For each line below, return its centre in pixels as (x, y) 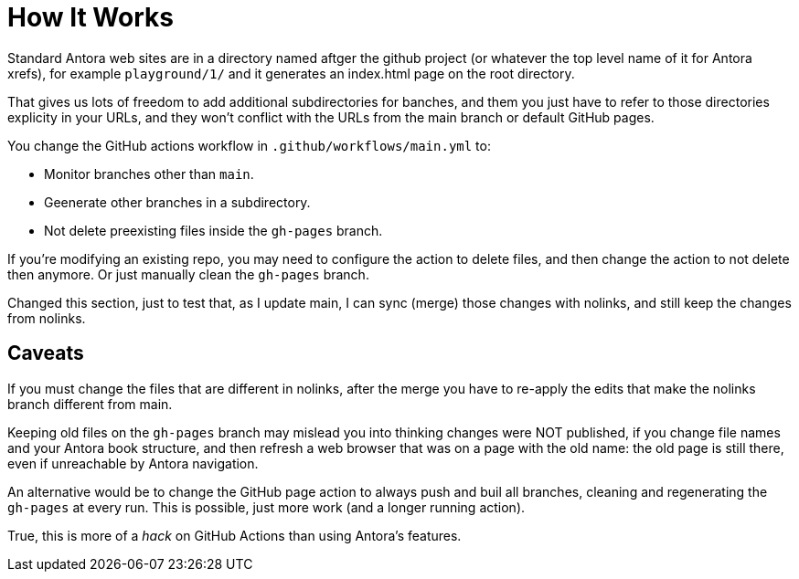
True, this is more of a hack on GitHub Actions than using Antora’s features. (234, 535)
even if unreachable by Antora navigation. (133, 463)
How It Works (91, 17)
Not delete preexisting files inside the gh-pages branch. (213, 230)
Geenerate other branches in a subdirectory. (177, 202)
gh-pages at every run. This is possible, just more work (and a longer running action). (266, 507)
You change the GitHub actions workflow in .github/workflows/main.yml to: (249, 145)
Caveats (46, 353)
